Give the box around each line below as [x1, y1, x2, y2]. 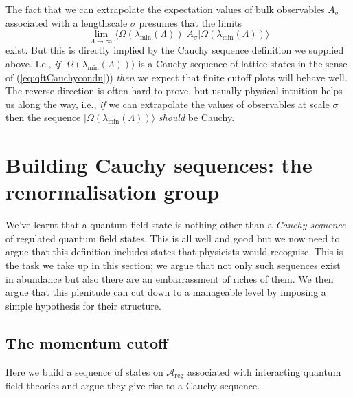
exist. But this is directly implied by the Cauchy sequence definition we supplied [5, 43, 344, 57]
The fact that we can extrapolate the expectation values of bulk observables [5, 2, 325, 16]
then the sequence [5, 110, 81, 125]
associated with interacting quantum [187, 364, 341, 378]
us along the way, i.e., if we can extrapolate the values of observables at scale [5, 96, 330, 111]
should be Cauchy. [158, 110, 235, 125]
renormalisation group [5, 178, 220, 206]
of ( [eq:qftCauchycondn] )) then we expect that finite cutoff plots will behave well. [5, 69, 348, 84]
